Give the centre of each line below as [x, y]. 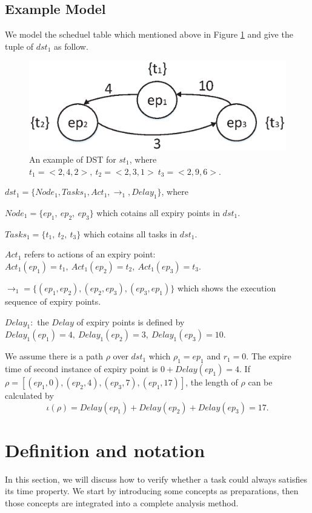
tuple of [19, 46]
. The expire [269, 356]
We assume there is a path [54, 356]
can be [260, 382]
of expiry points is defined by [131, 321]
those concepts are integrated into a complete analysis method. [122, 503]
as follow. [71, 46]
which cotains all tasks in [130, 233]
